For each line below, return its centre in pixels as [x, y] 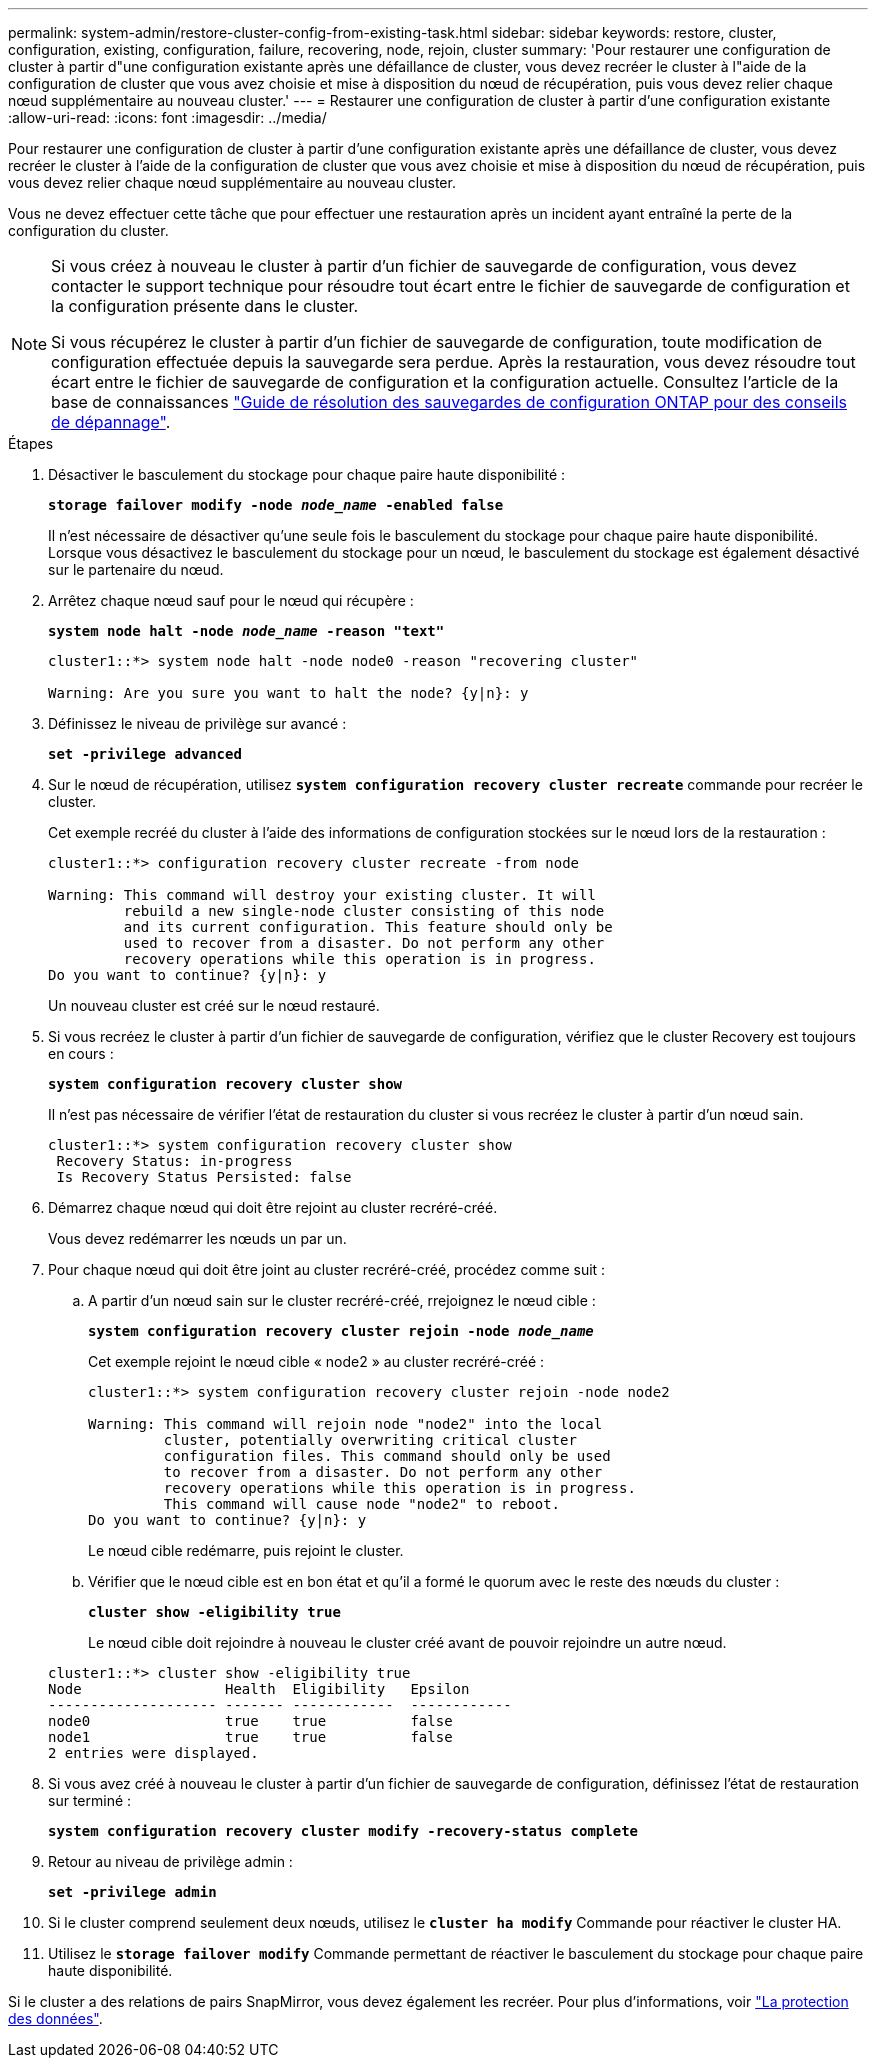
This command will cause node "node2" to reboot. [362, 1504]
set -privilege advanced [145, 754]
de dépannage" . [111, 422]
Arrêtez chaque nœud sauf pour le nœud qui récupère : [231, 600]
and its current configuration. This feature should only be [368, 927]
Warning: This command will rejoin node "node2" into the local [345, 1424]
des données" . [55, 2018]
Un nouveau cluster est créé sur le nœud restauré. [214, 1005]
